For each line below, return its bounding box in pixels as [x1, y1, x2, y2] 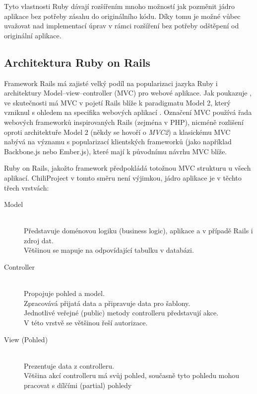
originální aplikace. [4, 30, 62, 40]
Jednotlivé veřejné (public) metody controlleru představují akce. [24, 307, 219, 318]
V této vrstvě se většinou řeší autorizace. [24, 317, 148, 328]
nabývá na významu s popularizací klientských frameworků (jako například [4, 136, 232, 147]
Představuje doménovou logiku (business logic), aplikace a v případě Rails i [24, 225, 253, 236]
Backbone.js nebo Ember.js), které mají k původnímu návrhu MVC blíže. [4, 146, 227, 156]
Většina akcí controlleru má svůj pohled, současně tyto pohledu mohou [24, 370, 240, 381]
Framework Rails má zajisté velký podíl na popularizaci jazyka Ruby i [4, 78, 218, 88]
